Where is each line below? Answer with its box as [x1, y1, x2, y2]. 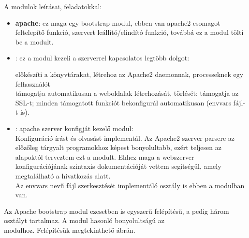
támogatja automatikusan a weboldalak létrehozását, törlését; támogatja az [15, 88, 239, 98]
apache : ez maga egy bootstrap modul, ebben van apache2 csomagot [15, 17, 220, 28]
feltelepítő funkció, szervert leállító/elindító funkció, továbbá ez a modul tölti [15, 27, 244, 37]
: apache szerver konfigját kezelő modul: [15, 123, 133, 133]
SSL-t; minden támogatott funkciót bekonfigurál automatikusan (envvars [15, 97, 231, 107]
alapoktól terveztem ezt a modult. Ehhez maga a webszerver [15, 151, 194, 162]
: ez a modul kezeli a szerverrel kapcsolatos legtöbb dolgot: [15, 53, 190, 63]
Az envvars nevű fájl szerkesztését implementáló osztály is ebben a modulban [15, 180, 245, 190]
